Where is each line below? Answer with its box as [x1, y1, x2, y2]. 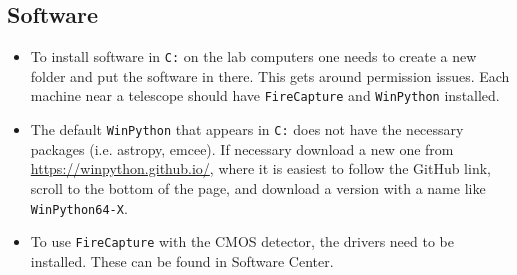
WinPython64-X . [30, 197, 128, 218]
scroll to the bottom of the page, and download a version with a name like [30, 177, 486, 198]
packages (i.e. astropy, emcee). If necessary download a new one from [30, 138, 454, 159]
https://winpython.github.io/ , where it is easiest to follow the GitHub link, [30, 158, 491, 179]
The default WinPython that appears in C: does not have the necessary [30, 119, 464, 140]
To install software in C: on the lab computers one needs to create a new [30, 46, 477, 67]
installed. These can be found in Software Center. [30, 250, 334, 271]
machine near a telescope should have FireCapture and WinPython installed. [30, 85, 500, 106]
